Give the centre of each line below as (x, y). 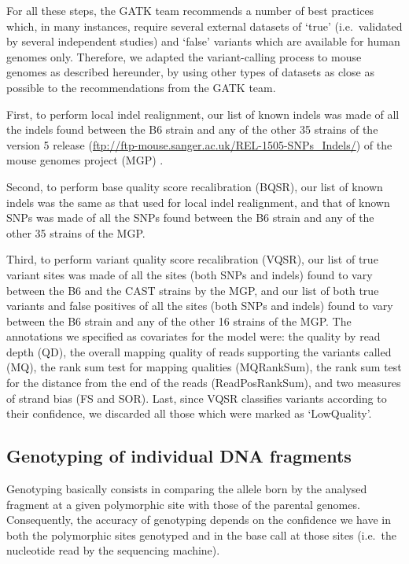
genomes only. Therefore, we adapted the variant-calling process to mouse (184, 56)
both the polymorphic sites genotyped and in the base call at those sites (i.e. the (201, 535)
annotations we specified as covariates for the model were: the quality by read (193, 336)
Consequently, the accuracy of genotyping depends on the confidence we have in (199, 520)
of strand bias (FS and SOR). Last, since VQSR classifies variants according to (197, 398)
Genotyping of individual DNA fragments (179, 456)
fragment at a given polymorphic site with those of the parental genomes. (183, 504)
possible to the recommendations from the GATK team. (141, 87)
